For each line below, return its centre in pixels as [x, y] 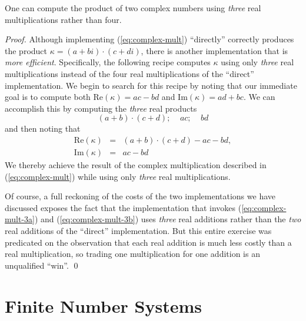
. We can [259, 97]
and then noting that [43, 128]
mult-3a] [20, 219]
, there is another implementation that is [214, 50]
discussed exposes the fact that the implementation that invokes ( [123, 207]
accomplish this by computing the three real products [101, 108]
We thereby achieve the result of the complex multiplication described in [136, 165]
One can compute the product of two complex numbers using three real [133, 8]
